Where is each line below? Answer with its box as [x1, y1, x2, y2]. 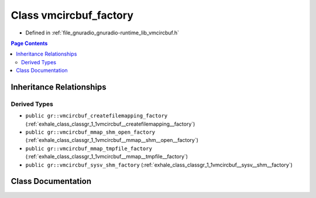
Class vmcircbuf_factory [11, 9, 134, 22]
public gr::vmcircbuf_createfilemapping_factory [25, 113, 168, 119]
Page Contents [11, 40, 48, 47]
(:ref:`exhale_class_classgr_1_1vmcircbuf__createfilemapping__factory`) [25, 120, 195, 127]
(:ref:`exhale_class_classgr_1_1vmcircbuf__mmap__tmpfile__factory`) [25, 153, 188, 160]
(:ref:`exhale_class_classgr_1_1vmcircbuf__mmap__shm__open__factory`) [25, 137, 199, 144]
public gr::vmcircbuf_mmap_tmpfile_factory [25, 145, 152, 152]
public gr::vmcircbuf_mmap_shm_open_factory [25, 129, 156, 136]
